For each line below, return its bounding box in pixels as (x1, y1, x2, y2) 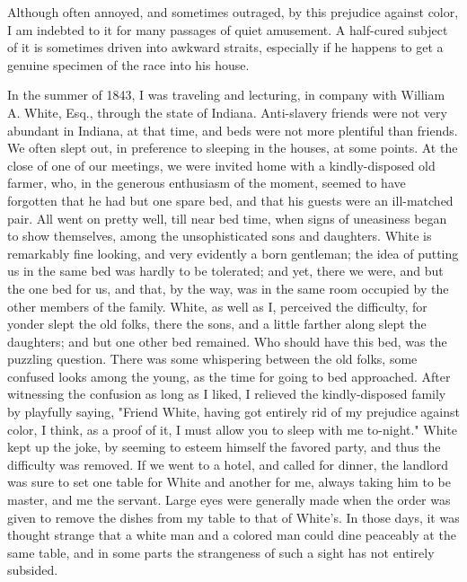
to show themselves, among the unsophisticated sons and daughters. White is (7, 226, 432, 245)
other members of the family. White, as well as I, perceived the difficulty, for (7, 296, 427, 315)
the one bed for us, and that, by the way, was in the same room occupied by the (7, 278, 449, 297)
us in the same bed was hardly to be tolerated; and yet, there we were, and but (7, 261, 444, 280)
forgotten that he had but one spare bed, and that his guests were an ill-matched (7, 190, 454, 209)
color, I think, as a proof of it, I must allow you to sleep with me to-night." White (7, 419, 457, 438)
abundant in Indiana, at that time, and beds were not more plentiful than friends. (7, 120, 458, 139)
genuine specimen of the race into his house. (7, 55, 250, 74)
